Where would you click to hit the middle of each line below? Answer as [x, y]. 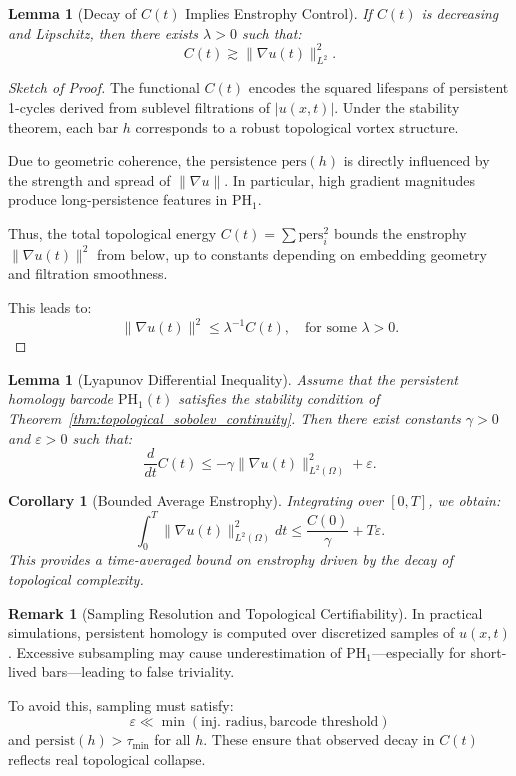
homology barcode [61, 398]
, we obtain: [464, 500]
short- [488, 651]
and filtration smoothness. [88, 273]
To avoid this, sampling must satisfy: [121, 704]
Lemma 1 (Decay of [72, 13]
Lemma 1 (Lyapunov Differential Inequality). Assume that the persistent [233, 378]
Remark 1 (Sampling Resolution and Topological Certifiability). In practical [245, 612]
